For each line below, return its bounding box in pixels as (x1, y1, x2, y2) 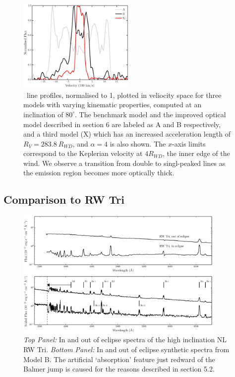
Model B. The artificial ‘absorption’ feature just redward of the (23, 354, 215, 364)
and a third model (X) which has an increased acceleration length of (23, 129, 231, 139)
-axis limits (172, 138, 206, 149)
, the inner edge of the (163, 148, 230, 158)
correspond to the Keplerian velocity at (23, 148, 143, 158)
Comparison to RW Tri (3, 192, 124, 207)
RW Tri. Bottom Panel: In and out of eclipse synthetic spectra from (23, 344, 230, 354)
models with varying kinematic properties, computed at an (23, 99, 202, 110)
